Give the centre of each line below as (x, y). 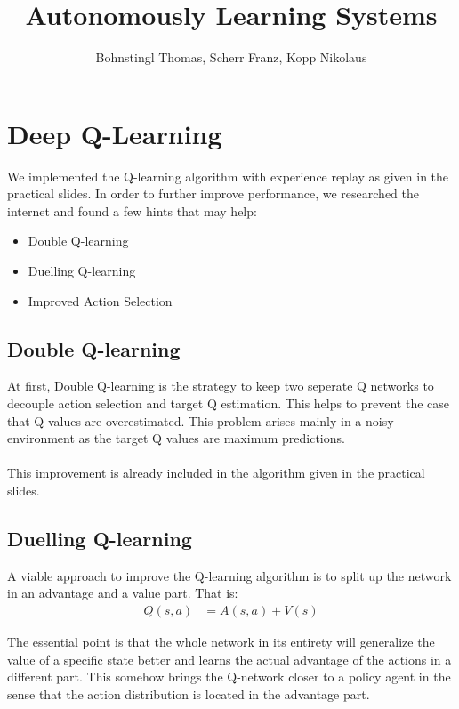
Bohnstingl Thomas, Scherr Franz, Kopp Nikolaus (231, 57)
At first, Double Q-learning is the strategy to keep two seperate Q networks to (221, 386)
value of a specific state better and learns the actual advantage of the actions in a (229, 659)
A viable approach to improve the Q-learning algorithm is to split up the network (229, 575)
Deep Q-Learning (115, 133)
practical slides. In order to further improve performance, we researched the (213, 193)
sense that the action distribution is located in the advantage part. (189, 693)
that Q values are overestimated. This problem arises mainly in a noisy (201, 420)
